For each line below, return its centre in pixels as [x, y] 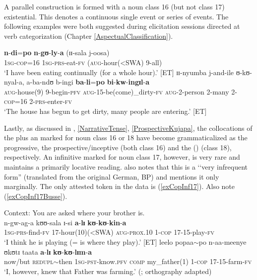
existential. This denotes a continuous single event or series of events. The [116, 16]
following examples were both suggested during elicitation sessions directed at [122, 26]
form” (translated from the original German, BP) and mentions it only [112, 176]
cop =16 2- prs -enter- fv [38, 101]
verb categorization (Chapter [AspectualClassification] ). [89, 36]
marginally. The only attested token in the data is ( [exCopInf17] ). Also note [120, 186]
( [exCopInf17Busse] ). [36, 196]
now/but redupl [29, 261]
